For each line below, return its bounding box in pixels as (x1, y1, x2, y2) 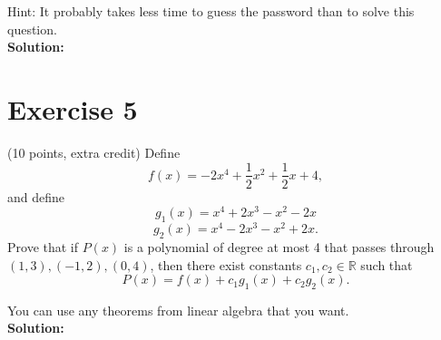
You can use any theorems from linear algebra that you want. (7, 300, 349, 319)
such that (360, 255, 413, 274)
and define (7, 187, 65, 206)
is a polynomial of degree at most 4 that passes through (123, 237, 435, 256)
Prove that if (7, 237, 79, 256)
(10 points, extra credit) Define (7, 142, 181, 161)
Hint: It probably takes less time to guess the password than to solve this (7, 2, 415, 20)
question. (7, 19, 57, 38)
